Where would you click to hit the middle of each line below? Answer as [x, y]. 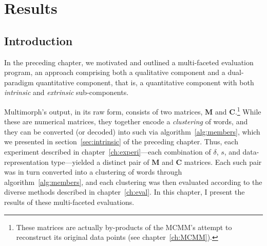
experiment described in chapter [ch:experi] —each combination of [108, 151]
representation [26, 162]
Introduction [39, 40]
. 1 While [248, 110]
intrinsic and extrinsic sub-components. [66, 92]
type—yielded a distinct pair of [100, 162]
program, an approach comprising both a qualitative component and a [115, 72]
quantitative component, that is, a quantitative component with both [145, 82]
